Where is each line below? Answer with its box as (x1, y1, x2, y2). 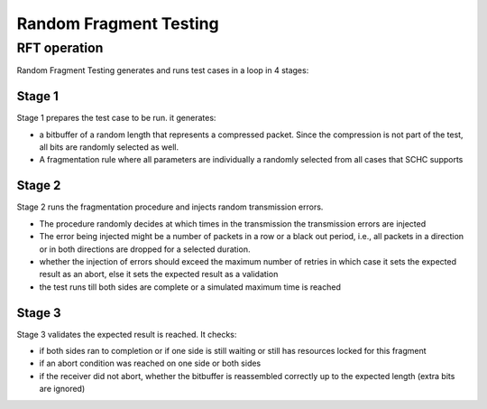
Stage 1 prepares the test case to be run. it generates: (16, 113, 216, 124)
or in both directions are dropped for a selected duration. (39, 244, 251, 255)
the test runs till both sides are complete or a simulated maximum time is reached (39, 281, 342, 293)
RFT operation (16, 40, 104, 56)
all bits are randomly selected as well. (39, 142, 179, 153)
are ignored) (39, 384, 86, 395)
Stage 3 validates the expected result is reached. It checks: (16, 329, 237, 339)
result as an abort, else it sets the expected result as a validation (39, 269, 279, 280)
